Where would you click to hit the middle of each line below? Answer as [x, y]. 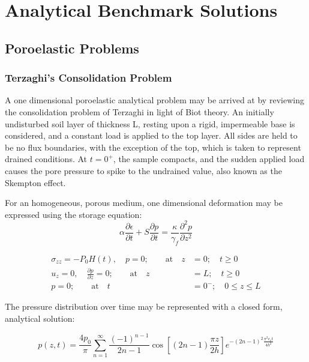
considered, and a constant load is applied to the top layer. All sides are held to [151, 135]
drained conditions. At [46, 159]
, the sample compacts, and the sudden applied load [209, 159]
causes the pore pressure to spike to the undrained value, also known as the [143, 170]
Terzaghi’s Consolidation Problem [88, 78]
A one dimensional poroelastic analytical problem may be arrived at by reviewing [154, 100]
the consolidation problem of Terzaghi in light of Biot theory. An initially [139, 111]
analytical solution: [40, 318]
